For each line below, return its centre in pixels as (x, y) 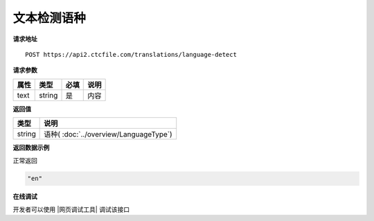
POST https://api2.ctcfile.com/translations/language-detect (131, 54)
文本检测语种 (50, 18)
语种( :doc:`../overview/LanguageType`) (108, 134)
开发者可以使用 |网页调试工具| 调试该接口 (71, 209)
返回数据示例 (31, 148)
